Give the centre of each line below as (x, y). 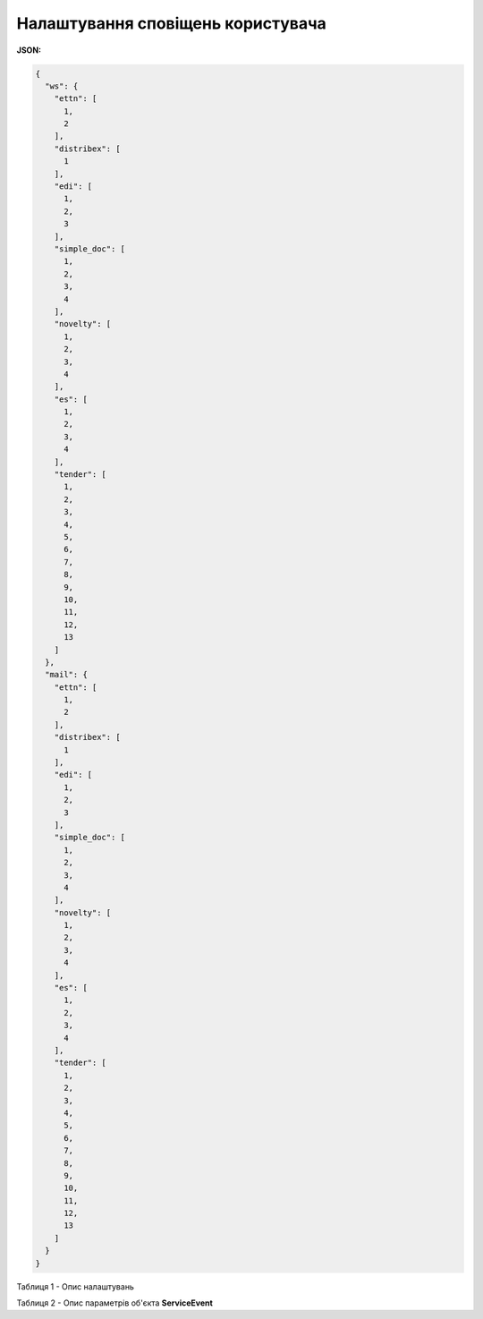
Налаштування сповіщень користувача (171, 23)
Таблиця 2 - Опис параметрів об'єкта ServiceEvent (115, 1303)
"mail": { (67, 675)
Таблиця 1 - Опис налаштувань (75, 1286)
